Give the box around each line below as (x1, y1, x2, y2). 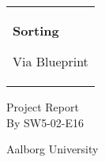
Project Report (6, 99, 79, 115)
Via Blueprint (13, 52, 88, 70)
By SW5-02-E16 (6, 114, 84, 130)
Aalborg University (6, 141, 99, 157)
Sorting (13, 21, 59, 40)
